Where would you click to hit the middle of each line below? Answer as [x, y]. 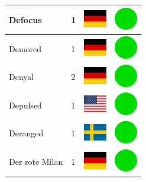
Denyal [22, 77]
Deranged [26, 133]
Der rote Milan [36, 162]
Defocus [25, 19]
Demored [25, 48]
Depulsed [25, 105]
